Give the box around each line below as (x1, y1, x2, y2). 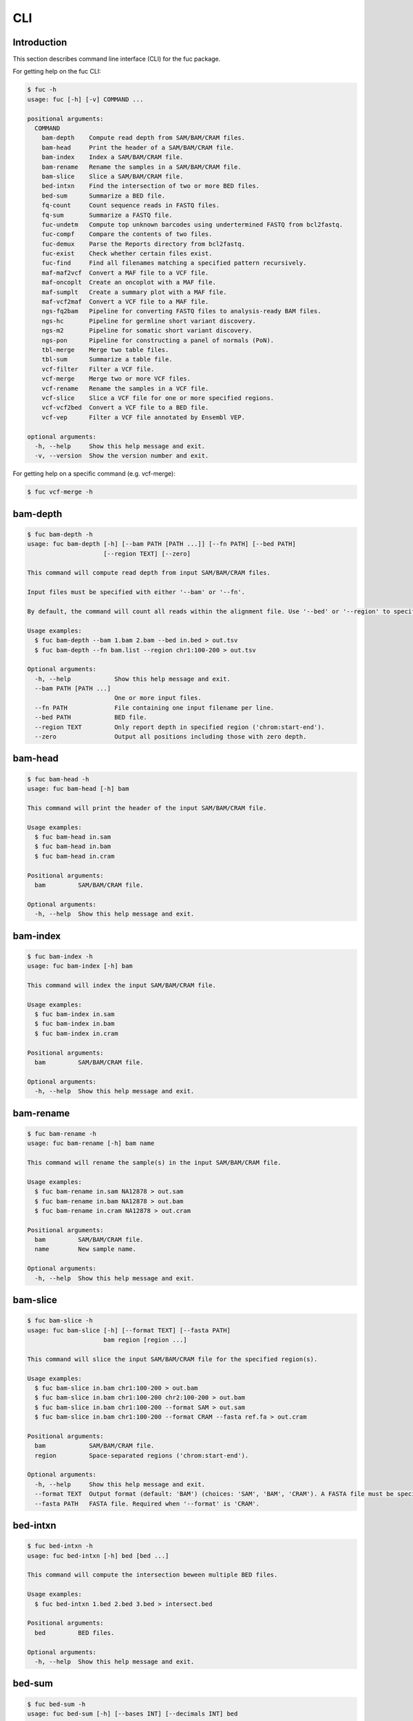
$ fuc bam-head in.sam (34, 833, 112, 841)
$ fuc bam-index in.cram (34, 1029, 118, 1037)
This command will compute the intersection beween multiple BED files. (27, 1571, 278, 1579)
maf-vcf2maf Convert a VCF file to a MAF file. (41, 298, 209, 306)
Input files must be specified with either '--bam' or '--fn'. (27, 589, 246, 596)
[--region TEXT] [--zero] (103, 549, 191, 558)
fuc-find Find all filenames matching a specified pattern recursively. (41, 259, 307, 267)
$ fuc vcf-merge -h (27, 488, 93, 496)
